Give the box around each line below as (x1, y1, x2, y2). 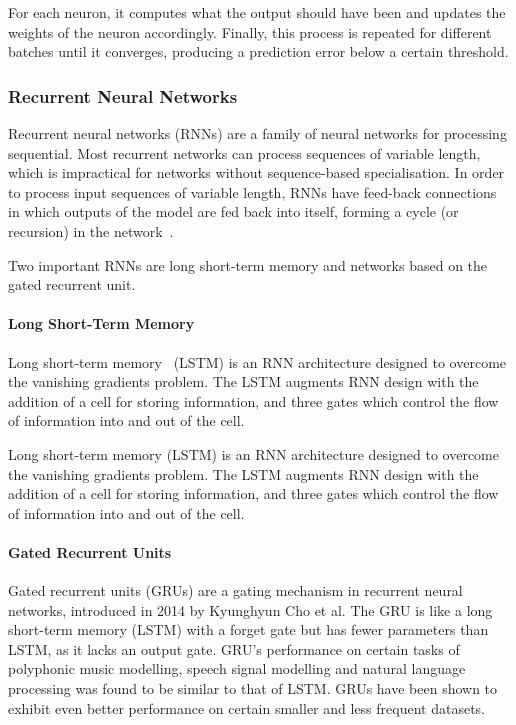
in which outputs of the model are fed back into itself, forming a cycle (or (8, 201, 459, 222)
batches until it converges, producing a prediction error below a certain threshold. (8, 41, 509, 62)
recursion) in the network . (8, 220, 174, 241)
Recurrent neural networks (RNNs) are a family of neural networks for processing (8, 123, 507, 143)
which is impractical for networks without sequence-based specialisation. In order (8, 162, 505, 183)
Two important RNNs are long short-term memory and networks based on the (8, 254, 488, 275)
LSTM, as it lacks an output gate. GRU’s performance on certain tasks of (8, 638, 460, 659)
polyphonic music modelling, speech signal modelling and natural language (8, 658, 466, 679)
